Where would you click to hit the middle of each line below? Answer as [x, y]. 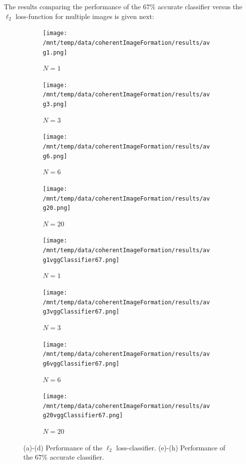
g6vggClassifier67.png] [81, 363]
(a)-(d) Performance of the [63, 447]
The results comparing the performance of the [72, 6]
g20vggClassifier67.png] [83, 416]
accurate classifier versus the [200, 6]
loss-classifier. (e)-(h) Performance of [171, 447]
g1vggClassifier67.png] [81, 260]
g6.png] [55, 156]
